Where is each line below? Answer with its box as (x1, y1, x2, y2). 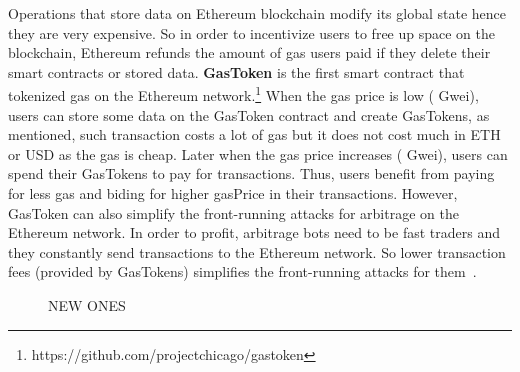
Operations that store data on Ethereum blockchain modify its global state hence (8, 3, 507, 23)
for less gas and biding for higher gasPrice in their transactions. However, (8, 183, 458, 203)
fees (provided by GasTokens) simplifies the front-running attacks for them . (8, 261, 477, 282)
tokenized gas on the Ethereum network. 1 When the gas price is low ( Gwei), (8, 82, 479, 106)
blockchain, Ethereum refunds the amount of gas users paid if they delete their (8, 42, 491, 63)
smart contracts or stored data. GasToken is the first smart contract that (8, 61, 465, 82)
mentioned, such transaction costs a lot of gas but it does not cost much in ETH (8, 124, 501, 145)
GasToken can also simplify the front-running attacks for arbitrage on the (8, 202, 459, 223)
